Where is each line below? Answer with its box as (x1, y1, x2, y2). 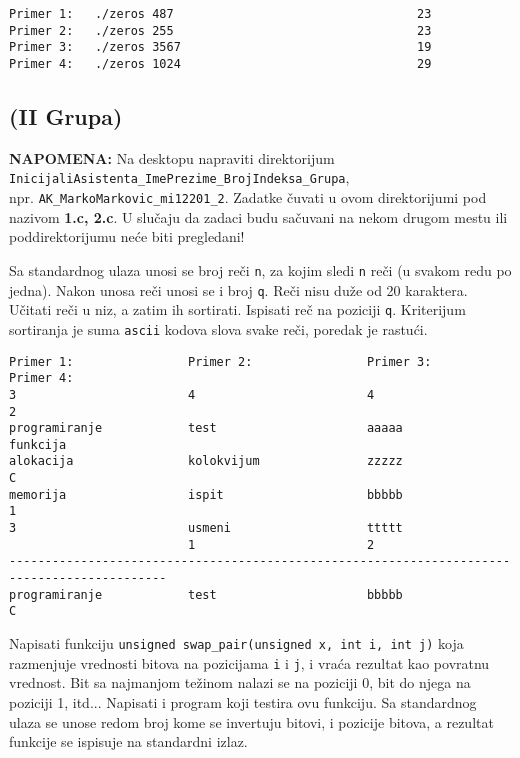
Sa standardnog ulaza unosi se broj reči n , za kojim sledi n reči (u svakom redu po (9, 259, 512, 280)
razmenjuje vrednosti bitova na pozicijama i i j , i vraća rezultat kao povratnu (9, 652, 490, 673)
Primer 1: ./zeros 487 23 (9, 7, 432, 21)
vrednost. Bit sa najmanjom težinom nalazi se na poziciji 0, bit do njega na (9, 672, 471, 693)
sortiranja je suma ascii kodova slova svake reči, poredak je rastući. (9, 318, 428, 339)
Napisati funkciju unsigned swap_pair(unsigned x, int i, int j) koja (9, 633, 464, 654)
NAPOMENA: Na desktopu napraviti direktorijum (9, 147, 335, 168)
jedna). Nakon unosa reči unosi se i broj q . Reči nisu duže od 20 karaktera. (9, 279, 468, 300)
